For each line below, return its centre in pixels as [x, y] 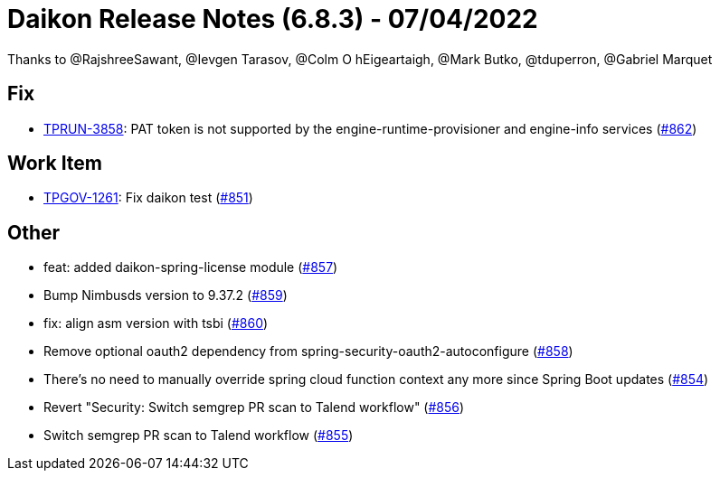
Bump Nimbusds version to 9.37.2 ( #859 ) [166, 295]
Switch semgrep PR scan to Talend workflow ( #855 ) [199, 436]
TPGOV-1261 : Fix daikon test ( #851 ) [148, 198]
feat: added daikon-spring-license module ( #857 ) [191, 267]
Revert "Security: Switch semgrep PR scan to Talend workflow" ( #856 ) [254, 408]
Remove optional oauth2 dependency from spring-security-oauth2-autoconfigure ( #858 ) [308, 351]
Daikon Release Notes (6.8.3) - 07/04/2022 [273, 19]
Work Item [55, 164]
